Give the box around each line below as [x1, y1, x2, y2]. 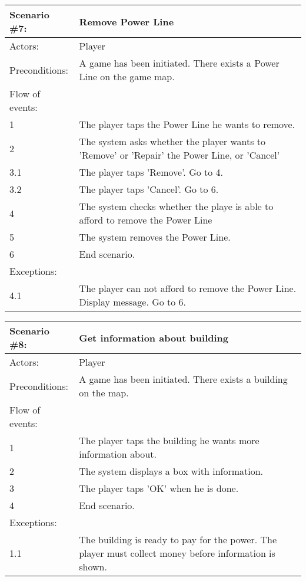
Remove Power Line [79, 14, 174, 28]
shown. [79, 560, 107, 573]
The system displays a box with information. [79, 464, 264, 478]
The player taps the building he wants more [79, 434, 260, 447]
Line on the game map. [79, 70, 175, 83]
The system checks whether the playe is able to [79, 199, 274, 213]
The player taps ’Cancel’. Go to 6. [79, 182, 219, 196]
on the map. [79, 386, 129, 399]
